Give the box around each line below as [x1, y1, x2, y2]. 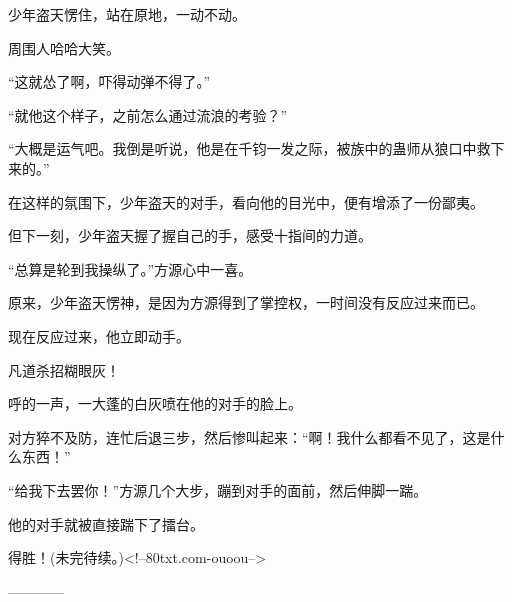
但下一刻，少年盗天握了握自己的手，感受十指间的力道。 [8, 225, 372, 246]
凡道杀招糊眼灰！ [8, 359, 120, 380]
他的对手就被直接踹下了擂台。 [8, 513, 204, 534]
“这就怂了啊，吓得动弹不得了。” [8, 71, 211, 92]
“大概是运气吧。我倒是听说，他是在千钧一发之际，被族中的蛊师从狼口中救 [8, 138, 491, 159]
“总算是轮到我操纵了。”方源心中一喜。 [8, 258, 253, 279]
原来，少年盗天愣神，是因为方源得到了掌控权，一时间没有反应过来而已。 [8, 292, 484, 313]
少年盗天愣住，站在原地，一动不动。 [8, 4, 246, 24]
